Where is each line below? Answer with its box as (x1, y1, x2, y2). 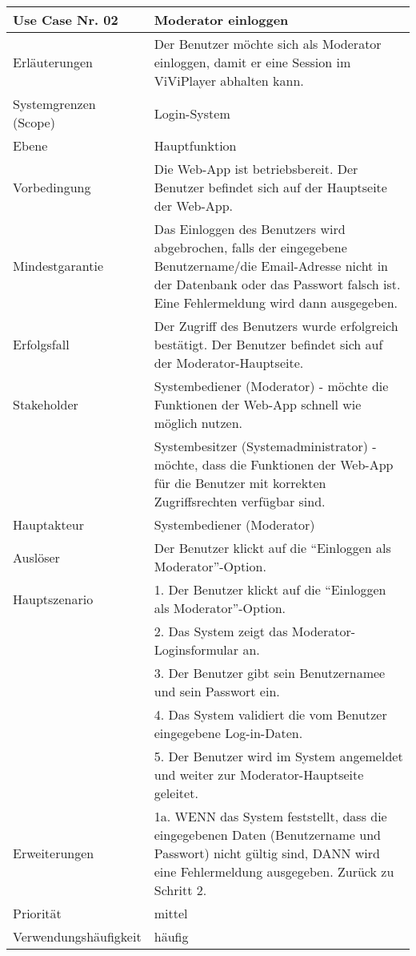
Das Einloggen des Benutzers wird (154, 220, 346, 238)
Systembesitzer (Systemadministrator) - (154, 437, 377, 455)
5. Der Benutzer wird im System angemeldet (154, 747, 403, 765)
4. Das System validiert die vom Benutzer (154, 705, 387, 724)
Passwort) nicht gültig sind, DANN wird (154, 844, 380, 862)
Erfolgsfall (13, 335, 70, 353)
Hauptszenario (13, 589, 94, 608)
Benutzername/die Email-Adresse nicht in (154, 256, 389, 275)
